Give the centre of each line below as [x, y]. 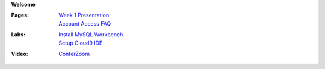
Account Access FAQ [85, 23]
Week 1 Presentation [84, 15]
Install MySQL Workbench [91, 34]
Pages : [20, 15]
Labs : [18, 34]
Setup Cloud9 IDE [81, 43]
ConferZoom [74, 54]
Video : [20, 54]
